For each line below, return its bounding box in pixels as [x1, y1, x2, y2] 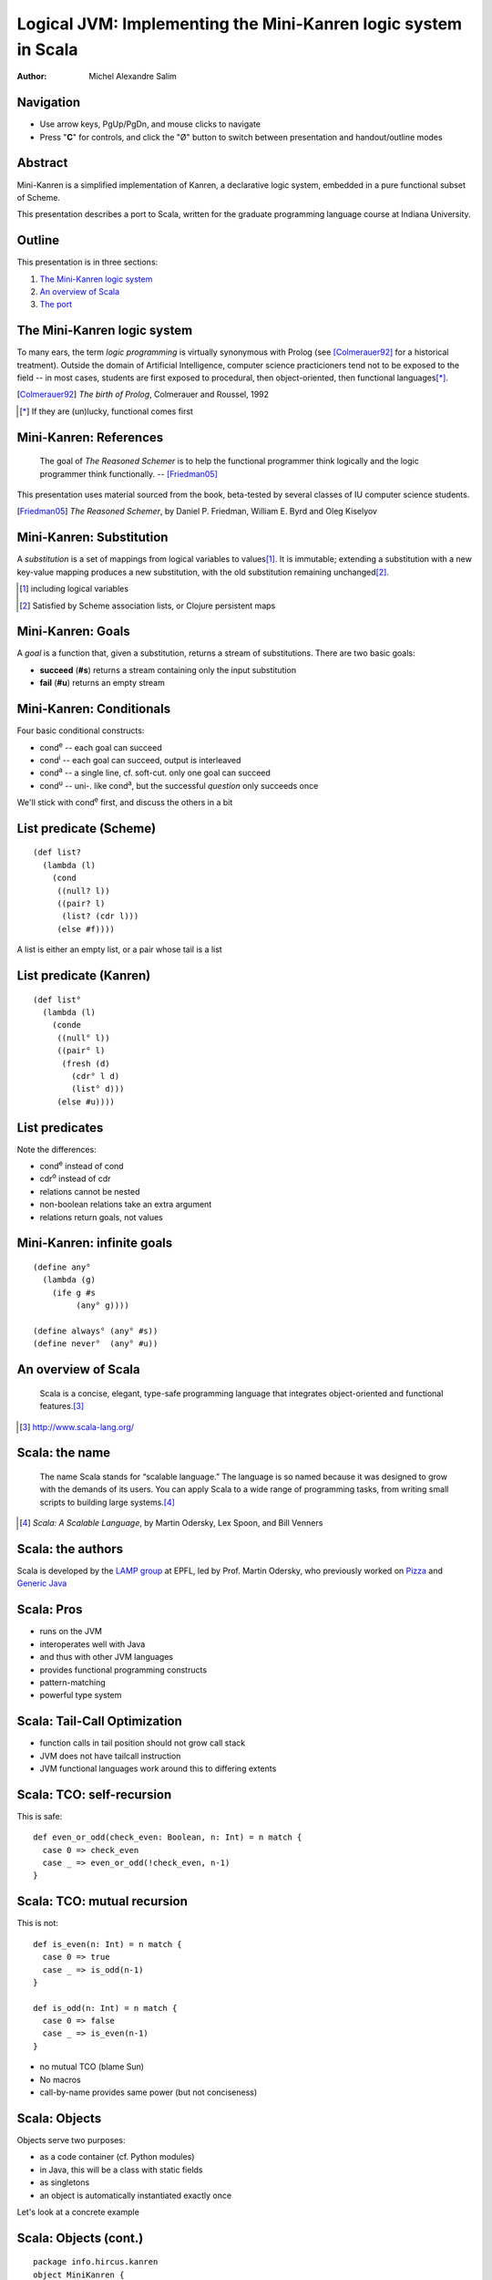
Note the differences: [16, 1144, 97, 1155]
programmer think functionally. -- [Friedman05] [39, 468, 219, 479]
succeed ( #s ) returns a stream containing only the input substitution [39, 664, 296, 675]
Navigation [16, 95, 81, 110]
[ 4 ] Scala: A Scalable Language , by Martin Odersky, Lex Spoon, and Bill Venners [19, 1518, 323, 1529]
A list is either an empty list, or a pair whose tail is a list [16, 944, 222, 955]
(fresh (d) [61, 1058, 110, 1069]
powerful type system [39, 1690, 122, 1701]
